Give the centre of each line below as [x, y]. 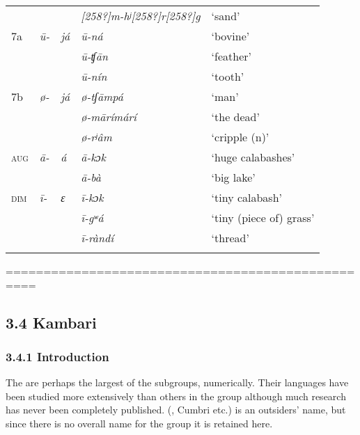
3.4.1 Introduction [57, 356]
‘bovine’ [230, 36]
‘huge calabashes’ [253, 157]
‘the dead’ [235, 117]
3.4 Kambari [51, 322]
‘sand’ [226, 16]
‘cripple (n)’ [240, 137]
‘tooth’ [228, 76]
